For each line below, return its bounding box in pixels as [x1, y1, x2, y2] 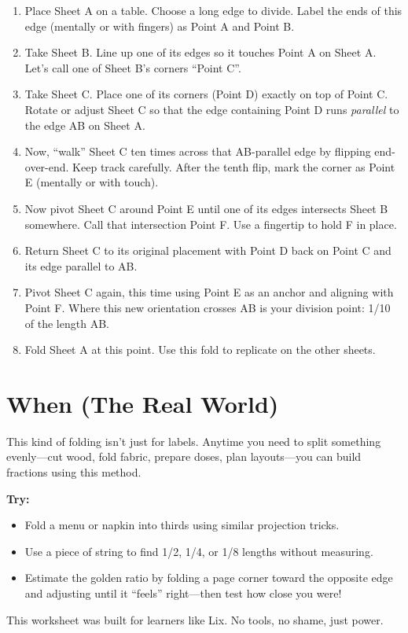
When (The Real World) [6, 387, 279, 419]
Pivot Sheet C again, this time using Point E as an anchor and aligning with [24, 284, 394, 300]
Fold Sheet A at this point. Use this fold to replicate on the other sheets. [24, 341, 376, 358]
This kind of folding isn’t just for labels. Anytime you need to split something [6, 432, 381, 449]
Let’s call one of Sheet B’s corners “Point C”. [24, 59, 241, 75]
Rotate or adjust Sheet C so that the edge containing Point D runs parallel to [24, 101, 399, 117]
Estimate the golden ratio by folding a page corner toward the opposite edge [24, 569, 393, 586]
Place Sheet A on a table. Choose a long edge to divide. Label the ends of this [24, 2, 402, 18]
